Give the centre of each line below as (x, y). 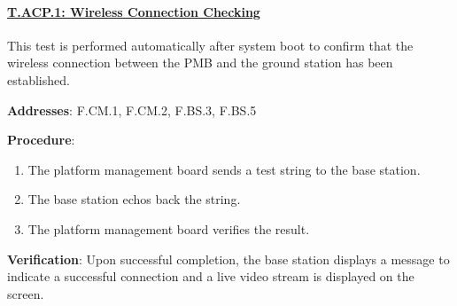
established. (39, 79)
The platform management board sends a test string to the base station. (224, 169)
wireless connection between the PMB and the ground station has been (200, 63)
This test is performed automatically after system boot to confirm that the (210, 45)
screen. (26, 293)
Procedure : (41, 140)
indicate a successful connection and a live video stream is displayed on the (211, 276)
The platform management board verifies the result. (169, 228)
